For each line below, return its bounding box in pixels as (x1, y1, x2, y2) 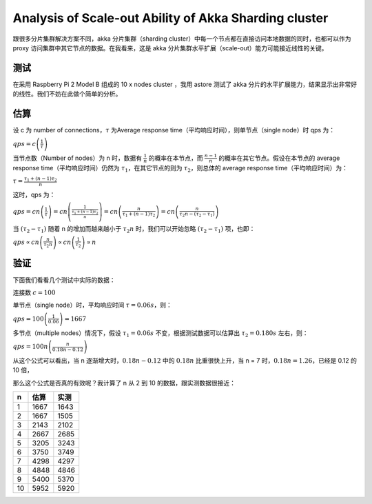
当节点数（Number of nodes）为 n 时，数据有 (12, 154, 143, 162)
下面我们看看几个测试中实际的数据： (12, 276, 116, 284)
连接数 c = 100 (12, 288, 56, 296)
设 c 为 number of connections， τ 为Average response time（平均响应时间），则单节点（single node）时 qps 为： (12, 126, 335, 134)
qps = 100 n (12, 343, 48, 351)
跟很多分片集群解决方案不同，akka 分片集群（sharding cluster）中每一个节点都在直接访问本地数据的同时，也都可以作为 (12, 34, 351, 43)
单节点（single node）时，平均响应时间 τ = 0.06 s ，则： (12, 301, 172, 310)
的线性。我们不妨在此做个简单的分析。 (12, 90, 122, 98)
